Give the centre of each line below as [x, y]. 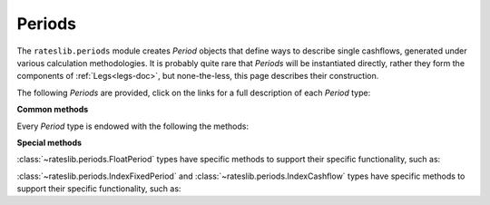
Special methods [49, 142]
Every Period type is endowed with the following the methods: [133, 126]
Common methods [53, 110]
